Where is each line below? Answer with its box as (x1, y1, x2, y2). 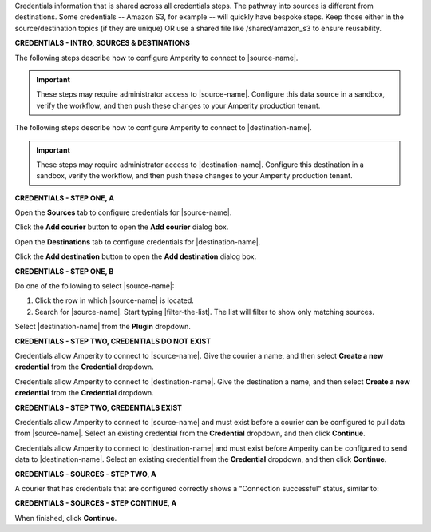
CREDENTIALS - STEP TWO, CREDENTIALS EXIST (14, 403, 183, 412)
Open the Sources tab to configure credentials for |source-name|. (14, 208, 232, 217)
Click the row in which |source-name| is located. (34, 296, 195, 305)
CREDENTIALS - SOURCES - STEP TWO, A (14, 469, 156, 478)
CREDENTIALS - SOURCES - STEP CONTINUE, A (14, 498, 177, 508)
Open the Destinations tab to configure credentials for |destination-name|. (14, 236, 261, 247)
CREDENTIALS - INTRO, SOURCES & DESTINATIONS (14, 38, 191, 48)
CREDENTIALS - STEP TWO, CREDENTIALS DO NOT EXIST (14, 336, 212, 346)
